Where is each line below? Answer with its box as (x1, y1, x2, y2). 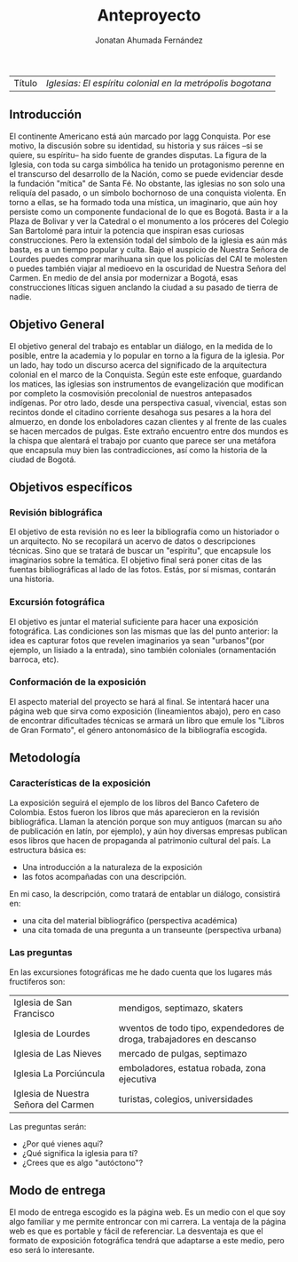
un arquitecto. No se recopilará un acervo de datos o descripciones (9, 536, 255, 547)
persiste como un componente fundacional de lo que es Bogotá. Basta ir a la (9, 206, 288, 217)
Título (13, 76, 38, 89)
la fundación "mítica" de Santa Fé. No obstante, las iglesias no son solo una (9, 178, 286, 188)
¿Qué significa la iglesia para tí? (21, 1147, 138, 1158)
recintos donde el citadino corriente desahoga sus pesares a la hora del (9, 406, 271, 418)
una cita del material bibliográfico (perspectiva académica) (21, 915, 238, 925)
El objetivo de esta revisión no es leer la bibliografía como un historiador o (9, 526, 280, 538)
